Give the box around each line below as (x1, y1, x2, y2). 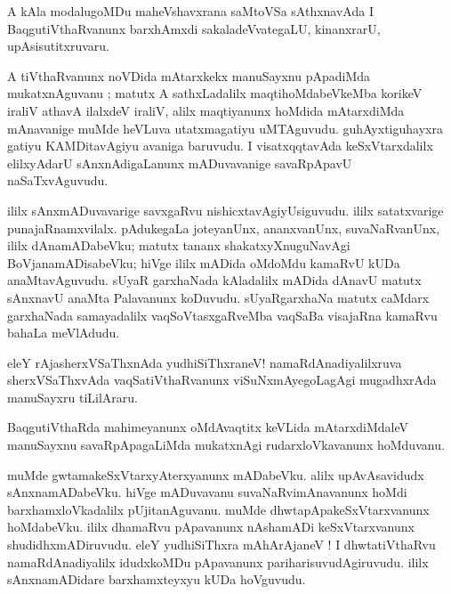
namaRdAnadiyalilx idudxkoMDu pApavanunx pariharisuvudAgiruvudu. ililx (7, 552, 429, 571)
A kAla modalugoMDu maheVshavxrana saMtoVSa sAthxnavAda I (7, 2, 374, 20)
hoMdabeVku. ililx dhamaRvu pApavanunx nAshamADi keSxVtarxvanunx (7, 517, 415, 536)
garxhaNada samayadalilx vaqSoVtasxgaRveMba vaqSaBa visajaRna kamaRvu (7, 305, 438, 324)
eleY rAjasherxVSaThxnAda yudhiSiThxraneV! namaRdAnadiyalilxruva (7, 353, 402, 371)
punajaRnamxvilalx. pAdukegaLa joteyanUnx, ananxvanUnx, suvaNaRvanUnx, (7, 218, 440, 237)
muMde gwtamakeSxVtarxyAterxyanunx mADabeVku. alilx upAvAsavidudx (7, 465, 424, 484)
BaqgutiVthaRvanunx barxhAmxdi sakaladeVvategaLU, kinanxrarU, (7, 19, 381, 37)
